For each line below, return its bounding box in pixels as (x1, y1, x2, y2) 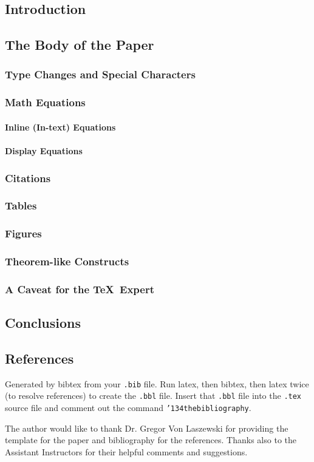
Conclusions (5, 313, 81, 332)
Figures (5, 226, 42, 241)
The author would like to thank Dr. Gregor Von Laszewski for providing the (5, 421, 288, 434)
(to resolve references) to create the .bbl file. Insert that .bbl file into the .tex (5, 389, 302, 402)
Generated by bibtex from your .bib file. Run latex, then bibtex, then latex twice (5, 377, 309, 390)
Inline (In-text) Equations (5, 120, 116, 133)
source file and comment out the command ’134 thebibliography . (5, 401, 251, 414)
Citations (5, 170, 51, 185)
